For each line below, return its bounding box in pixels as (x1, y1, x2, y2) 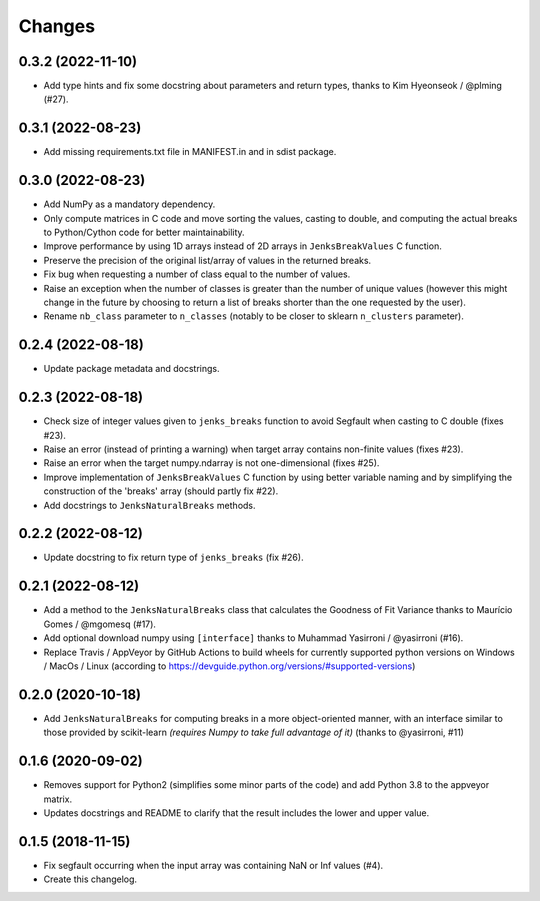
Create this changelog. (43, 873, 138, 885)
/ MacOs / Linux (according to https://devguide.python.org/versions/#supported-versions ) (43, 660, 416, 672)
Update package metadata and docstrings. (43, 363, 220, 375)
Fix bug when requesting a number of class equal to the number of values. (43, 268, 351, 280)
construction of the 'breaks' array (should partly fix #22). (43, 485, 279, 497)
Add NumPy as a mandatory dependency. (43, 198, 216, 210)
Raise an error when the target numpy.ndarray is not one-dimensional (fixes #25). (43, 457, 380, 469)
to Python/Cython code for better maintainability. (43, 226, 245, 239)
